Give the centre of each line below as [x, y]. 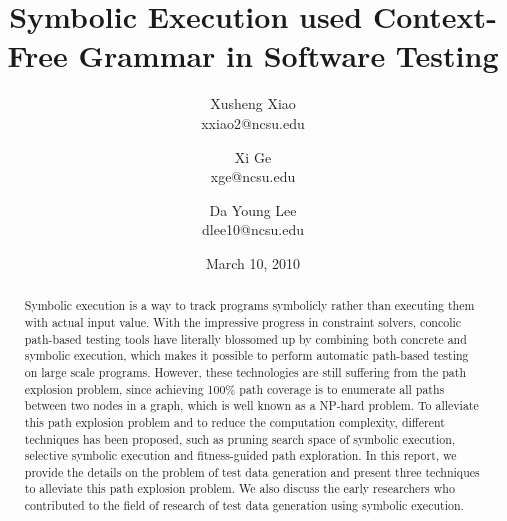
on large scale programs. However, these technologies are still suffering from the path [245, 371]
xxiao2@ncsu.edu [253, 122]
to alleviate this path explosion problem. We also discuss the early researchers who [239, 488]
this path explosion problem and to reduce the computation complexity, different [234, 421]
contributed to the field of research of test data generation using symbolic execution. [244, 505]
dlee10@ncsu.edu [253, 229]
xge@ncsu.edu [253, 176]
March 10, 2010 [253, 262]
